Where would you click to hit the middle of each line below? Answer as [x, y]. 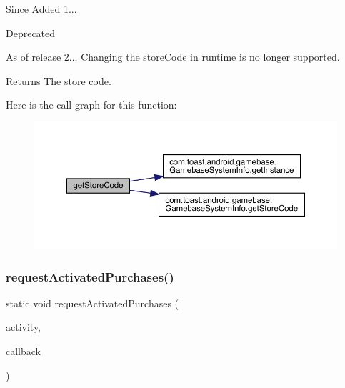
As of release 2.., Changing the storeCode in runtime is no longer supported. [173, 57]
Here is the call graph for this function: [91, 105]
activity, [24, 327]
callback [23, 351]
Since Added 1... [41, 9]
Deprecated [31, 33]
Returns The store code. [59, 80]
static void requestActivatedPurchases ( [92, 303]
